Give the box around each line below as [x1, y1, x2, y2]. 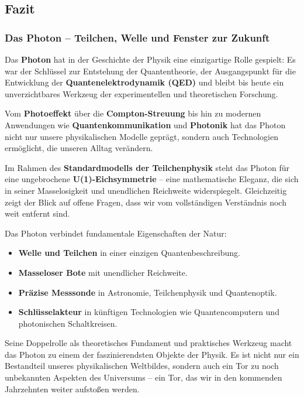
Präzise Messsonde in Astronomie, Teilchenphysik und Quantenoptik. [18, 286, 277, 298]
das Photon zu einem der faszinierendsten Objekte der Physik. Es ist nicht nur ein [5, 348, 299, 360]
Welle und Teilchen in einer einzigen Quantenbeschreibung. [18, 247, 240, 259]
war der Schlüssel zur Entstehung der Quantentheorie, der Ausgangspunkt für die [5, 64, 296, 77]
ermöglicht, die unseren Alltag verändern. [5, 142, 153, 154]
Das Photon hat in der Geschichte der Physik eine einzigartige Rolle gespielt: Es [5, 53, 296, 65]
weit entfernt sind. [5, 207, 70, 220]
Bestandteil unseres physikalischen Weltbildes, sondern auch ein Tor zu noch [5, 360, 279, 372]
